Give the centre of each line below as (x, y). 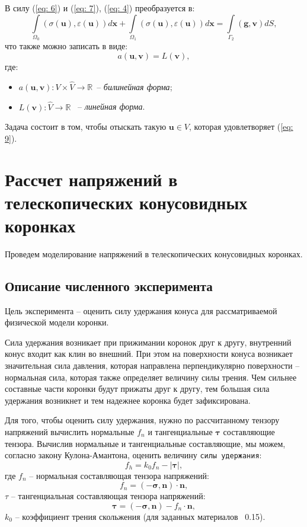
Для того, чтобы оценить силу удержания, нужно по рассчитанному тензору (142, 420)
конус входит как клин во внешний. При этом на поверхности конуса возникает (149, 354)
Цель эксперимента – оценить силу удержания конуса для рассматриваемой (141, 310)
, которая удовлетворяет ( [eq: (241, 127)
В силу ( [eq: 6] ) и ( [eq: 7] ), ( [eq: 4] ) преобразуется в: (100, 8)
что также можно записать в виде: (66, 46)
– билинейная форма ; (135, 86)
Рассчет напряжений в (91, 179)
